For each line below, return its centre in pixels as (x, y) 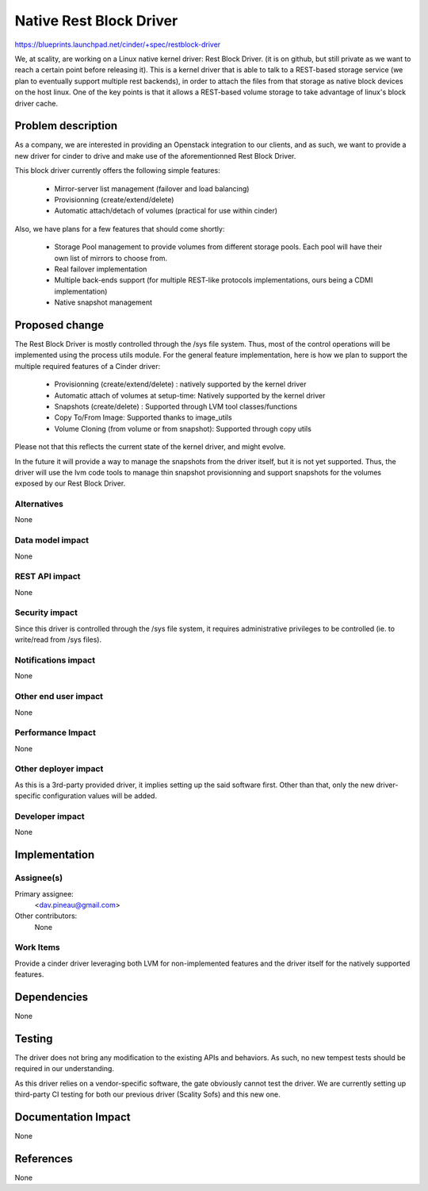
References (44, 1158)
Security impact (46, 613)
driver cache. (36, 103)
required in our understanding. (65, 1069)
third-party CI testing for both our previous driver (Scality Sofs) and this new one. (147, 1094)
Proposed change (59, 325)
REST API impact (48, 577)
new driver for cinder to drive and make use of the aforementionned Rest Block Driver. (155, 156)
